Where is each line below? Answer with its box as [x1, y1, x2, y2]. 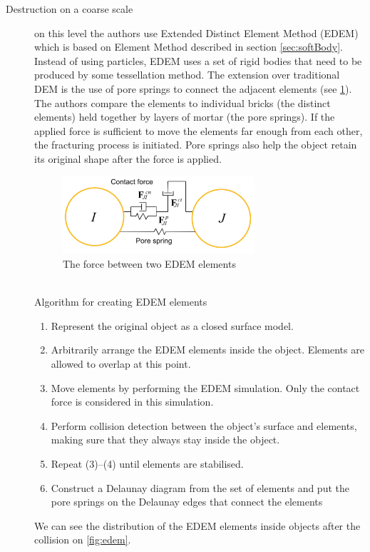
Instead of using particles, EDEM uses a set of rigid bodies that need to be [34, 53, 362, 68]
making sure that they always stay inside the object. [51, 432, 280, 447]
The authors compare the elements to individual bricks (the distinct [34, 95, 331, 110]
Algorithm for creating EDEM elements [34, 294, 207, 309]
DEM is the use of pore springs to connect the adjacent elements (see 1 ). [34, 81, 352, 96]
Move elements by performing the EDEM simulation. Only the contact [51, 380, 360, 395]
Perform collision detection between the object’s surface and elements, [51, 418, 357, 433]
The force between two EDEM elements [63, 256, 236, 271]
